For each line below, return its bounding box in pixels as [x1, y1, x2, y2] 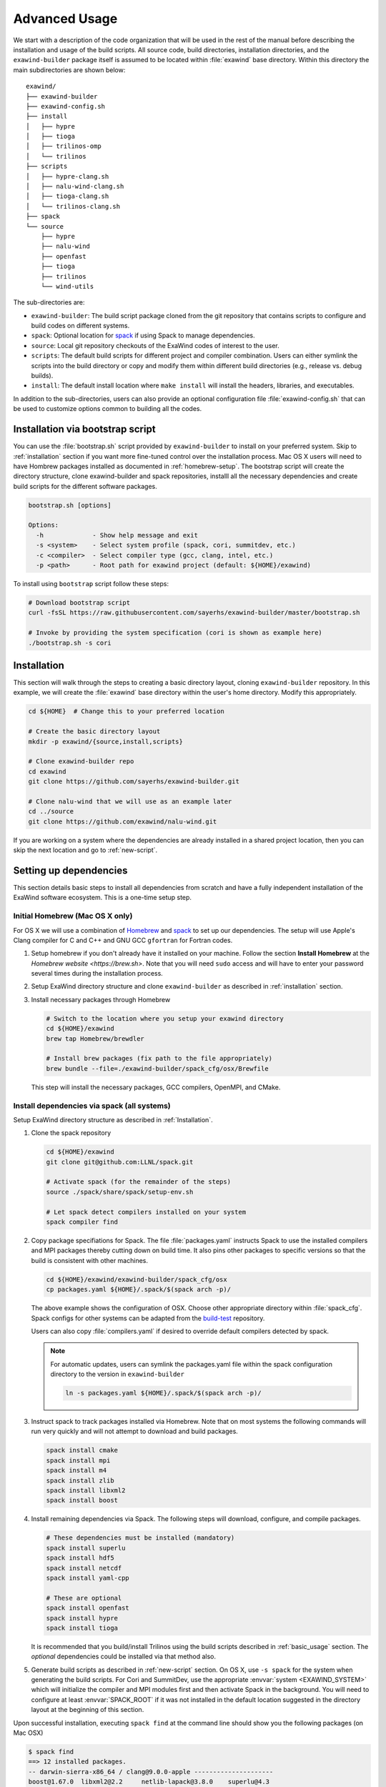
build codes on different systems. [31, 322, 130, 330]
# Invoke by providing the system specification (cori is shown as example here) [28, 629, 323, 637]
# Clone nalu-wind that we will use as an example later [28, 797, 232, 806]
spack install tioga [46, 1623, 118, 1632]
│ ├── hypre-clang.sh [26, 172, 109, 180]
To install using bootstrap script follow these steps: [13, 580, 169, 588]
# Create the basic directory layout [28, 728, 161, 736]
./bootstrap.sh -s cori [28, 638, 112, 647]
